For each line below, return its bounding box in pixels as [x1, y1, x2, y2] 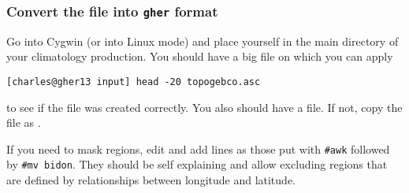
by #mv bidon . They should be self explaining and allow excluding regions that [6, 156, 388, 173]
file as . [6, 114, 41, 131]
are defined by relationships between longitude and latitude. [6, 172, 296, 188]
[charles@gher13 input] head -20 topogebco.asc [6, 76, 261, 87]
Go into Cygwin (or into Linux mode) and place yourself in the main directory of [6, 32, 399, 49]
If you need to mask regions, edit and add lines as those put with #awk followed [6, 140, 390, 157]
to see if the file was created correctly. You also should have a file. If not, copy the [6, 98, 403, 115]
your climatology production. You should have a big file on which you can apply [6, 48, 393, 65]
